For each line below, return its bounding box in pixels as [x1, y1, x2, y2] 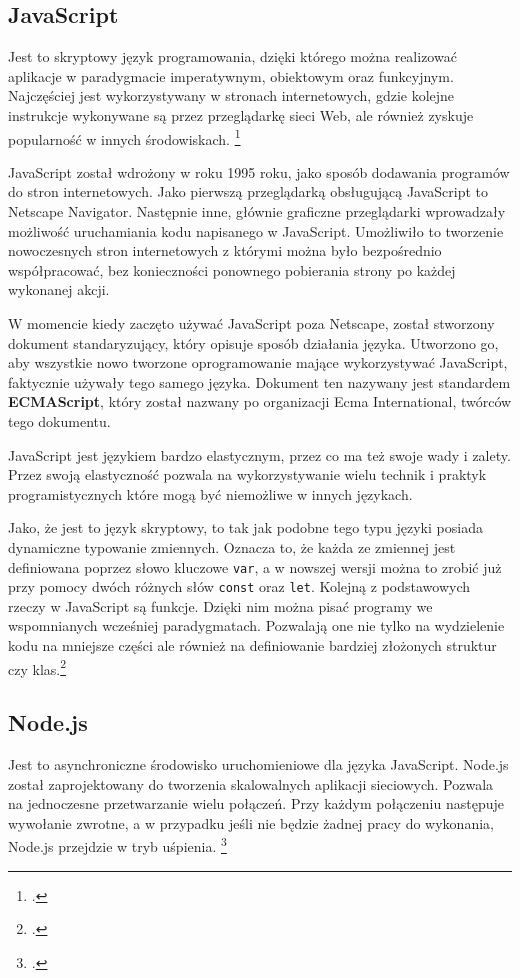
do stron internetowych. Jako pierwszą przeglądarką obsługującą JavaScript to [8, 181, 489, 202]
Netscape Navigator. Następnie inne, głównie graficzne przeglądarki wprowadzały [8, 201, 506, 222]
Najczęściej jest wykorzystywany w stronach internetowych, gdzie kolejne [8, 85, 455, 106]
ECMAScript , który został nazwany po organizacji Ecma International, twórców [8, 391, 512, 412]
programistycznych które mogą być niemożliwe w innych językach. [8, 483, 413, 504]
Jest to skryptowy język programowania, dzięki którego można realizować [8, 46, 457, 67]
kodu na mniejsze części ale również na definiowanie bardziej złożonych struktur [8, 635, 497, 656]
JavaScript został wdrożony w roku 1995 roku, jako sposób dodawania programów [8, 161, 510, 182]
